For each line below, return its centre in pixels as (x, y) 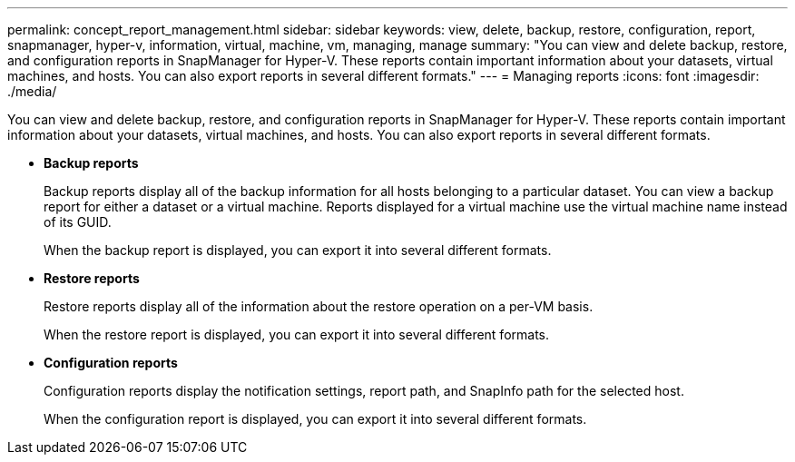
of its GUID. (78, 222)
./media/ (32, 91)
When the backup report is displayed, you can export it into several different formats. (298, 250)
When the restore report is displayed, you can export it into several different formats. (297, 334)
